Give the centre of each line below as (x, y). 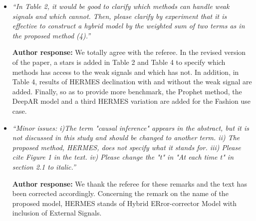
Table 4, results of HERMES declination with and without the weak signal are (132, 82)
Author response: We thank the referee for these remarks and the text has (129, 183)
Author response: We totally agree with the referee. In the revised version (129, 52)
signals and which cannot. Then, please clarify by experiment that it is (120, 16)
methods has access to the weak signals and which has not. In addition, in (126, 72)
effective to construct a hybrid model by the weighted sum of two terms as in (128, 26)
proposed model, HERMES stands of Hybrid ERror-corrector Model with (124, 203)
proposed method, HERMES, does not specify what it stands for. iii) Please (127, 147)
